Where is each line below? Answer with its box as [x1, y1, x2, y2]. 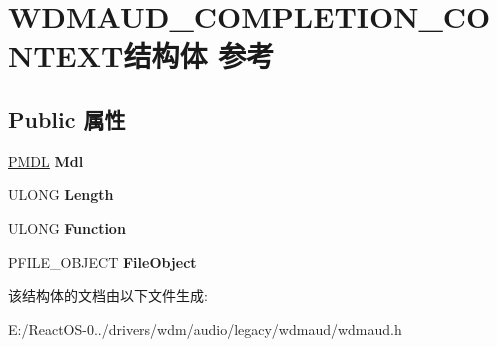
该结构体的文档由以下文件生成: [8, 285, 208, 306]
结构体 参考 [123, 35, 275, 76]
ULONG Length [8, 184, 114, 205]
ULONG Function [8, 217, 126, 238]
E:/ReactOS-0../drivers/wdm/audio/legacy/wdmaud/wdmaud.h [8, 318, 402, 339]
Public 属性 [8, 103, 126, 134]
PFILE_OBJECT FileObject [8, 251, 197, 272]
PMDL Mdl [8, 150, 84, 171]
